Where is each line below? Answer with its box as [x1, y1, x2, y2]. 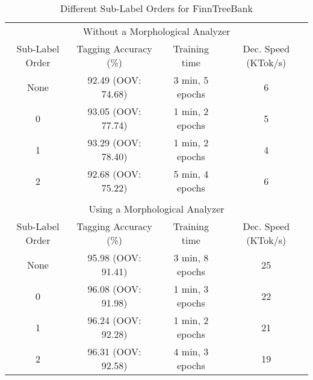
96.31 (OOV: [87, 344, 141, 358]
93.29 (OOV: [87, 135, 141, 149]
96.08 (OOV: [87, 282, 141, 296]
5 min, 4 [173, 167, 209, 181]
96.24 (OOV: [87, 313, 141, 327]
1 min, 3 [173, 282, 209, 296]
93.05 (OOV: [87, 104, 141, 118]
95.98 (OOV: [87, 251, 141, 264]
